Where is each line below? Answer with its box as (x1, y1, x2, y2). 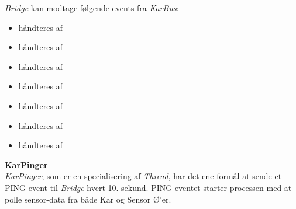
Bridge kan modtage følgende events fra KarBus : (5, 2, 179, 13)
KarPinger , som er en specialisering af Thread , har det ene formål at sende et (5, 170, 282, 182)
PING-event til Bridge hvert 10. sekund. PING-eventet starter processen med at (5, 181, 292, 193)
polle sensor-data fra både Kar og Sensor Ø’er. (5, 193, 171, 205)
